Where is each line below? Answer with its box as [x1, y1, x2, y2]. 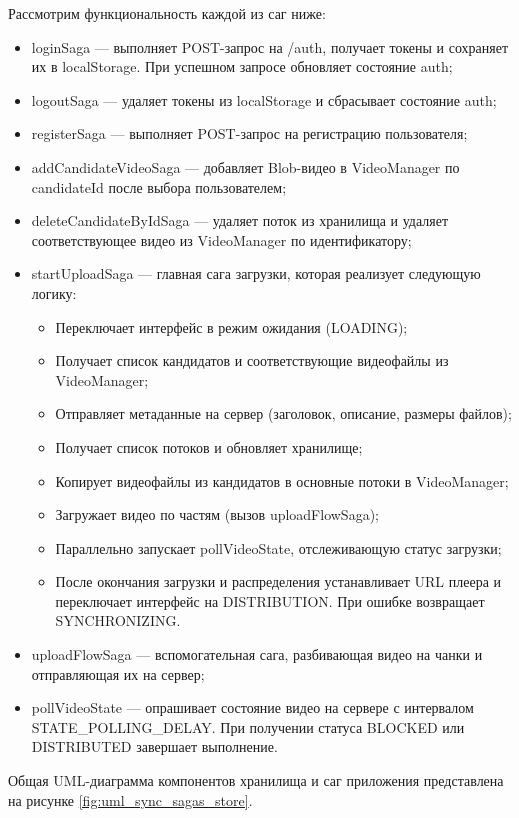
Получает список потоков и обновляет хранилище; [55, 436, 363, 457]
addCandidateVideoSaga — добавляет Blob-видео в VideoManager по [31, 156, 460, 177]
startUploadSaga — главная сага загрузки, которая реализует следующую [31, 263, 481, 284]
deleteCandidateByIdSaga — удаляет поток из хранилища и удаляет [31, 210, 449, 231]
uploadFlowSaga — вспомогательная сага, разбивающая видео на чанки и [31, 644, 483, 665]
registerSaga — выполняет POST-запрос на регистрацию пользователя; [31, 123, 468, 144]
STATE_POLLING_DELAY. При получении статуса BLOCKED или [31, 716, 465, 737]
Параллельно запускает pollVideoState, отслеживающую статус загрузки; [55, 537, 502, 558]
